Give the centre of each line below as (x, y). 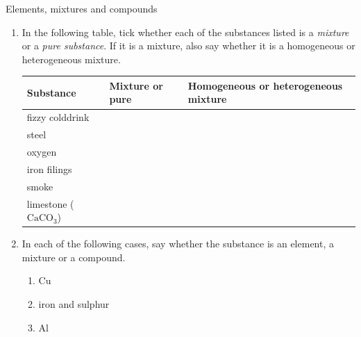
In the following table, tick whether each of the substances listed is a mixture (185, 32)
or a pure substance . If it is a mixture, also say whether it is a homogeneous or (188, 46)
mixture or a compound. (74, 257)
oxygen (42, 151)
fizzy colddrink (58, 117)
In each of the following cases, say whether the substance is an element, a (178, 244)
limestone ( (50, 203)
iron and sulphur (74, 304)
